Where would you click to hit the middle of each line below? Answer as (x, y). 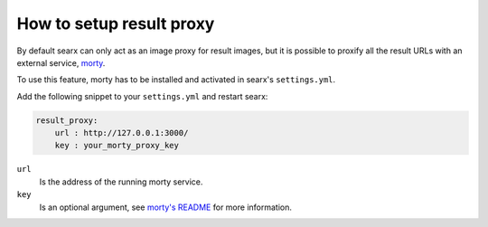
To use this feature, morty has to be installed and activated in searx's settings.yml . (176, 80)
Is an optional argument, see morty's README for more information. (166, 207)
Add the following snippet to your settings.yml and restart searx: (142, 96)
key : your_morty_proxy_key (117, 146)
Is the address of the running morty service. (121, 182)
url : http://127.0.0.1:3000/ (122, 133)
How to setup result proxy (116, 24)
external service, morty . (61, 62)
